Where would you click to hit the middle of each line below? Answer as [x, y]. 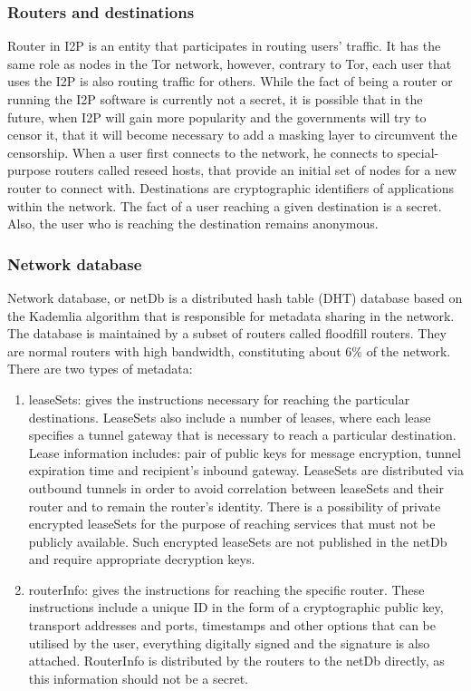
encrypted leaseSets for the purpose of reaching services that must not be [232, 524]
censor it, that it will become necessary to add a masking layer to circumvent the [232, 135]
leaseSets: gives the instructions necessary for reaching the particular [219, 399]
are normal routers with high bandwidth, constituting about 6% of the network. [229, 350]
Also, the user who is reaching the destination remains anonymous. [193, 224]
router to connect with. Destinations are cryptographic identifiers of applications [231, 187]
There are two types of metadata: [100, 369]
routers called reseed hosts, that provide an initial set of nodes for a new [256, 170]
